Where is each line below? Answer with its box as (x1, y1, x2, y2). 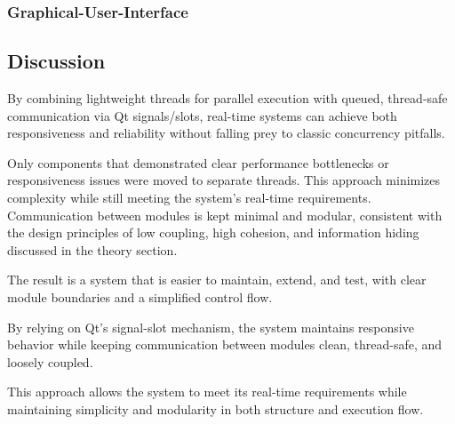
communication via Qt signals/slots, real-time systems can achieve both (7, 106, 397, 124)
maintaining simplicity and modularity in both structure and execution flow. (7, 399, 424, 418)
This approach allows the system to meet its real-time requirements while (7, 382, 407, 401)
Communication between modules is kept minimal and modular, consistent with (7, 205, 443, 224)
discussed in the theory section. (7, 240, 178, 259)
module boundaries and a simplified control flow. (7, 287, 273, 306)
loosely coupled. (7, 352, 93, 371)
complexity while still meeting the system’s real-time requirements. (7, 188, 371, 207)
